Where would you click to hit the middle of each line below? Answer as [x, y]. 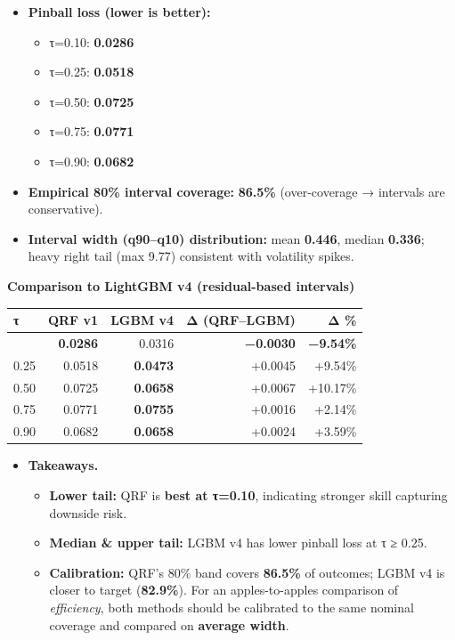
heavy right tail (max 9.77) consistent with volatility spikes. [191, 256]
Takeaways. [63, 465]
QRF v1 [73, 320]
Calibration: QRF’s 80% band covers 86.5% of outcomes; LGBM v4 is [247, 572]
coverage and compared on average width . [169, 624]
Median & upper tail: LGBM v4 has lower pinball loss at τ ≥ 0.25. [238, 543]
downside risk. [88, 512]
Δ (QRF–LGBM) [241, 320]
